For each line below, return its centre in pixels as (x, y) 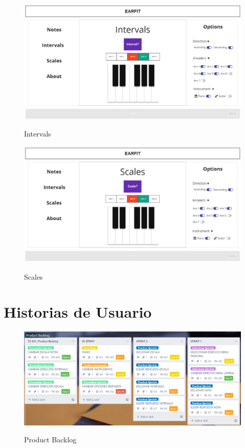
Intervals (38, 134)
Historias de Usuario (78, 312)
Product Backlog (50, 440)
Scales (34, 276)
